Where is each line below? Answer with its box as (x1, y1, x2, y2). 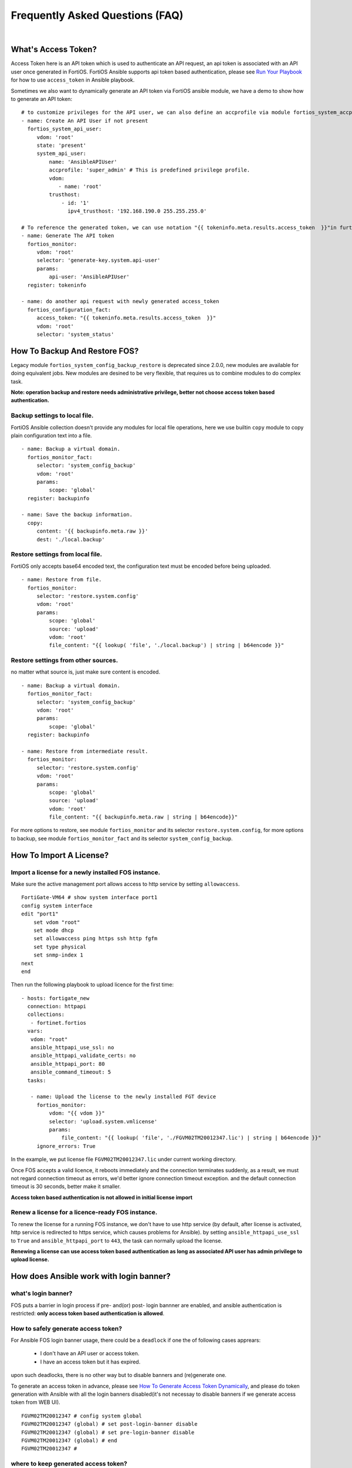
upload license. (11, 1256, 50, 1263)
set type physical (33, 943, 87, 950)
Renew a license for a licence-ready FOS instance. (11, 1208, 158, 1217)
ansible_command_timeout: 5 (30, 1069, 111, 1076)
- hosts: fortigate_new (21, 995, 90, 1001)
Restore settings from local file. (11, 550, 103, 558)
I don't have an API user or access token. (40, 1350, 140, 1357)
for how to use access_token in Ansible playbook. (11, 76, 135, 83)
